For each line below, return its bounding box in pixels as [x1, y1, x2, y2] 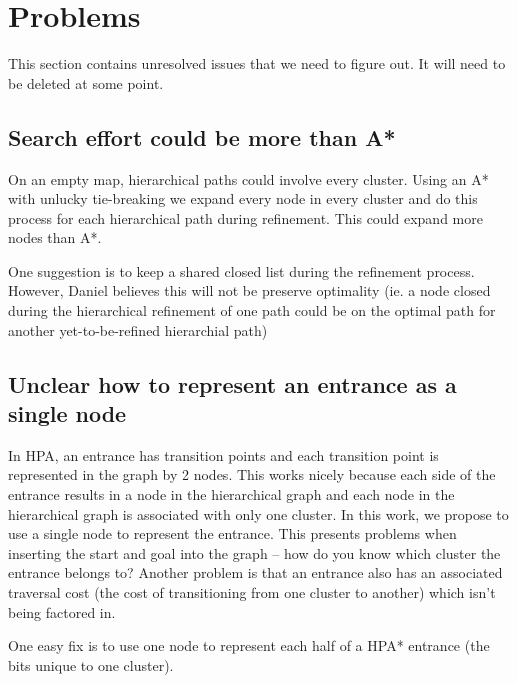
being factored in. [8, 601, 116, 622]
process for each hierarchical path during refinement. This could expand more [8, 207, 483, 228]
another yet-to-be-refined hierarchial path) [8, 319, 268, 340]
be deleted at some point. [8, 72, 164, 93]
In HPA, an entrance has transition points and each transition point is [8, 444, 439, 465]
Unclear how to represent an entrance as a [8, 368, 457, 399]
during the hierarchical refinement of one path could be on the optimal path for [8, 300, 496, 321]
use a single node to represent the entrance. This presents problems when [8, 523, 457, 544]
